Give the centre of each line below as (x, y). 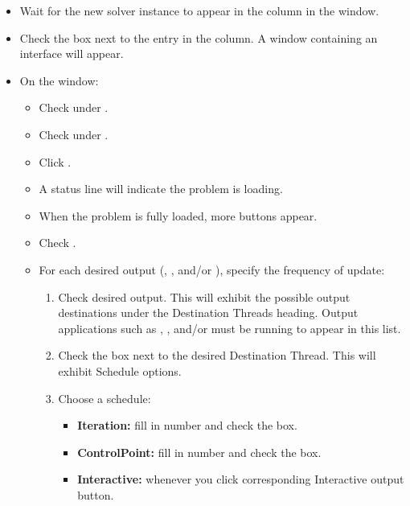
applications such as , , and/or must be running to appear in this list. (230, 328)
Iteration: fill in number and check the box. (187, 425)
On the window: (59, 80)
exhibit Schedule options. (120, 370)
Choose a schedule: (105, 398)
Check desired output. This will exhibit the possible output (204, 296)
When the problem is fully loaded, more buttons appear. (178, 215)
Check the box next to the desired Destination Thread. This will (217, 355)
